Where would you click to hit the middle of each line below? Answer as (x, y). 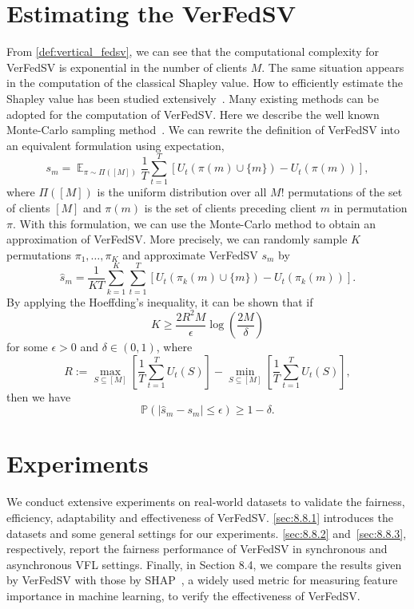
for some (27, 347)
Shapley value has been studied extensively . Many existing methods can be (193, 98)
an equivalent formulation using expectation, (115, 145)
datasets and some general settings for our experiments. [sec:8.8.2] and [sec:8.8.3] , (207, 533)
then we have (39, 396)
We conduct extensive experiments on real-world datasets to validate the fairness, (206, 502)
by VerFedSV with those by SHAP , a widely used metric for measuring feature (202, 580)
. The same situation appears (333, 67)
